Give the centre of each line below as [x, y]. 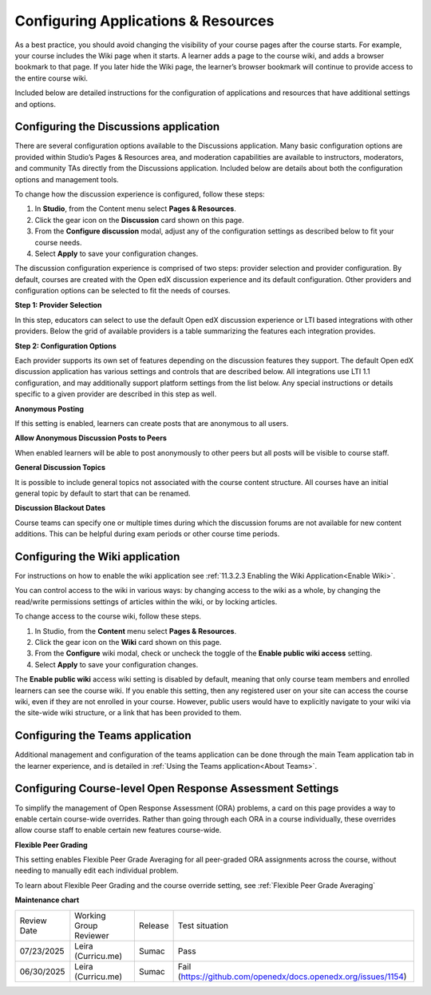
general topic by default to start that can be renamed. [103, 493]
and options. [35, 104]
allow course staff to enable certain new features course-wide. [118, 830]
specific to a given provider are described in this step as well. [116, 394]
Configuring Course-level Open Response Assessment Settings [177, 788]
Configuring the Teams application [103, 736]
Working [91, 915]
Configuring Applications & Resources [144, 21]
